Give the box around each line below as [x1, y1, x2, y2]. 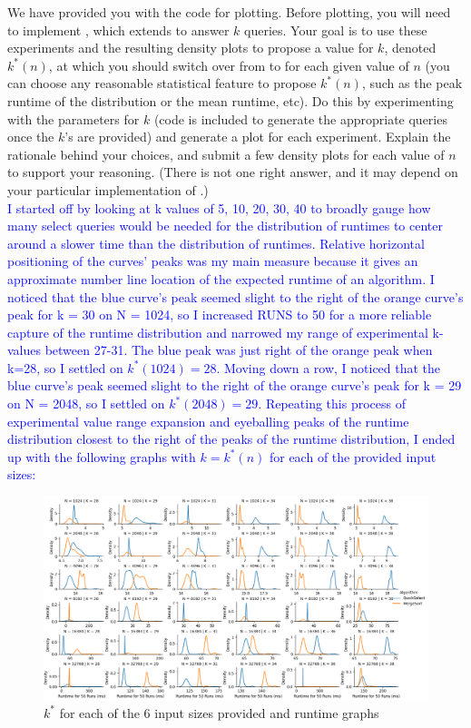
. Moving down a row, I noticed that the [216, 358, 441, 377]
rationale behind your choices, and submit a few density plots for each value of [7, 144, 445, 163]
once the [7, 127, 54, 146]
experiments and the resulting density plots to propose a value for [7, 38, 374, 57]
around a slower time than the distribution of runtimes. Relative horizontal [7, 233, 425, 252]
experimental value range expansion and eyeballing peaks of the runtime [7, 411, 409, 430]
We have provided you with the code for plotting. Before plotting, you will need [7, 3, 451, 21]
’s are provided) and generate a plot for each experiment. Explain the [64, 127, 451, 146]
